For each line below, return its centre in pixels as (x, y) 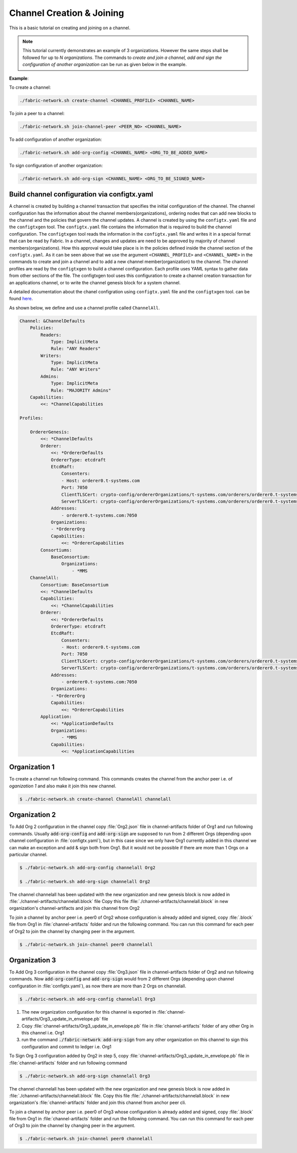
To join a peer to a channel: (37, 113)
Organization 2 (33, 815)
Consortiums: (56, 550)
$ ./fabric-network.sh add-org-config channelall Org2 (87, 867)
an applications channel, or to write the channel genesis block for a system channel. (95, 282)
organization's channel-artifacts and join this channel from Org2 (74, 908)
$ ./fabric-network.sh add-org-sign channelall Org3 (85, 1076)
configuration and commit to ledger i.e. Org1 (66, 1046)
